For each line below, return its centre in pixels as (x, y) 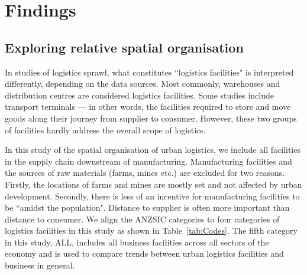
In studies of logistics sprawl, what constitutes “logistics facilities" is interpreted (149, 72)
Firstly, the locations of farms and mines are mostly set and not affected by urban (153, 184)
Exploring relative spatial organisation (124, 47)
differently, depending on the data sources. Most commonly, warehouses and (143, 84)
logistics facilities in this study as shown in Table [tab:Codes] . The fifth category (151, 230)
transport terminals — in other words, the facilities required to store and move (148, 107)
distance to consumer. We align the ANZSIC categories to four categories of (142, 219)
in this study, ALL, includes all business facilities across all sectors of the (137, 242)
